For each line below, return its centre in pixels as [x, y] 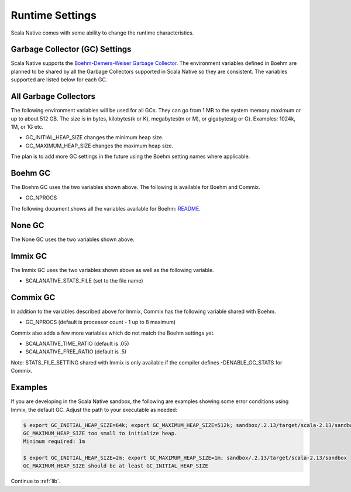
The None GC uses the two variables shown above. [73, 239]
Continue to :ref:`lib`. [36, 481]
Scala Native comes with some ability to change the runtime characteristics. [102, 33]
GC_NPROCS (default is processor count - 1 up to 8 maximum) [101, 322]
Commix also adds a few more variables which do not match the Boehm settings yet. [113, 333]
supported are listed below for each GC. [59, 80]
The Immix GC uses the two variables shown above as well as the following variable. [112, 270]
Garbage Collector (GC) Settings [71, 49]
